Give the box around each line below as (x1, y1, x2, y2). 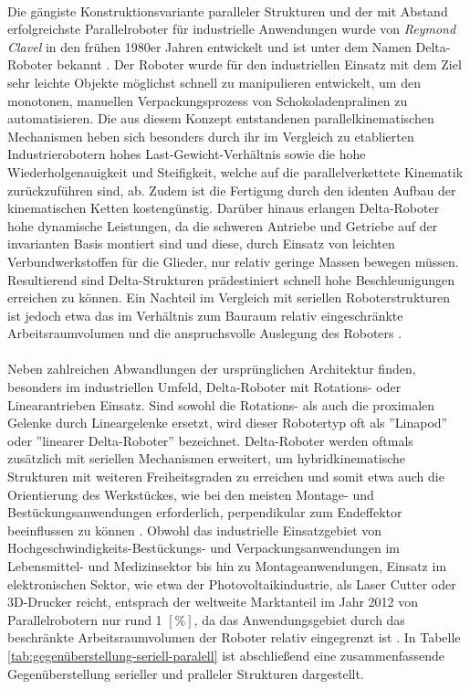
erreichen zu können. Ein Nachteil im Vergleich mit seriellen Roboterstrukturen (7, 288, 450, 307)
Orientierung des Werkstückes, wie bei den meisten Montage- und (7, 484, 374, 503)
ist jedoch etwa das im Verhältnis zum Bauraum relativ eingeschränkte (7, 305, 403, 324)
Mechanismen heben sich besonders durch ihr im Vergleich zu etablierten (7, 126, 414, 145)
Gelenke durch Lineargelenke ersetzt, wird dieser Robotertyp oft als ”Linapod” (7, 413, 448, 432)
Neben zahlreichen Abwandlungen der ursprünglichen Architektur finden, (7, 359, 416, 378)
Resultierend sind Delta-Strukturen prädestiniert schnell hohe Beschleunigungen (7, 270, 455, 289)
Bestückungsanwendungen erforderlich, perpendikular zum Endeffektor (7, 503, 402, 522)
